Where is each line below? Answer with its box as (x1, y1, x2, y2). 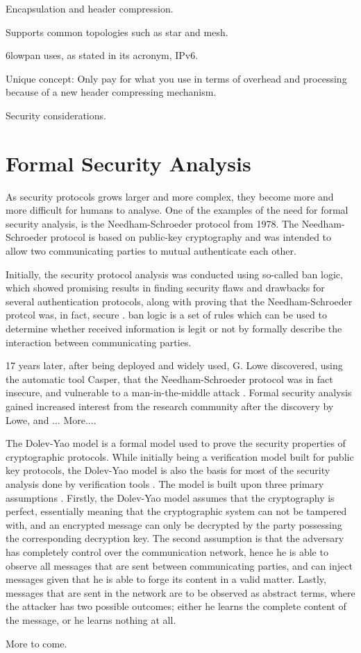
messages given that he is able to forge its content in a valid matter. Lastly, (6, 572, 326, 586)
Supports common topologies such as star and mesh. (6, 24, 228, 39)
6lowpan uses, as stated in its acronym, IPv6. (6, 48, 199, 62)
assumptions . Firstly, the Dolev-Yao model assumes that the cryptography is (6, 490, 335, 504)
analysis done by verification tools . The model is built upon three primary (6, 476, 324, 491)
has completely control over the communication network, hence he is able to (6, 544, 328, 559)
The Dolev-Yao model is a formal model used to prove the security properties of (6, 436, 346, 450)
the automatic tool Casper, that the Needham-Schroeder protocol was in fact (6, 371, 333, 386)
